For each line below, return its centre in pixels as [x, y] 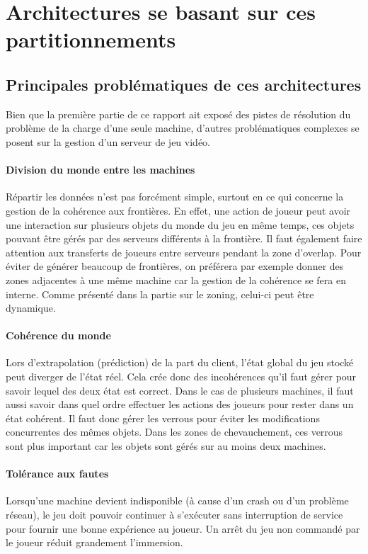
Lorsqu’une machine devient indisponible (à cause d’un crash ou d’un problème [177, 501]
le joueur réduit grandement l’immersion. [94, 542]
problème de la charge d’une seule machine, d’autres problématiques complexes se [183, 128]
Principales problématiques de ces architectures [184, 84]
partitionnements [91, 39]
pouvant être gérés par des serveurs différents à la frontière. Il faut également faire [184, 238]
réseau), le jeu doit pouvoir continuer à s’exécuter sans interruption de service [174, 515]
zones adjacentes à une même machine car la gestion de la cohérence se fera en [176, 279]
